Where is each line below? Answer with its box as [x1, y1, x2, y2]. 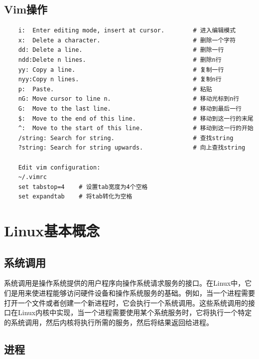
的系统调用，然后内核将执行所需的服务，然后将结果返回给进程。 [4, 317, 213, 327]
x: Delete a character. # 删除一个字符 [18, 36, 236, 44]
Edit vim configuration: [18, 164, 101, 171]
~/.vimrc [18, 174, 47, 181]
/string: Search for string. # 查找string [18, 134, 234, 142]
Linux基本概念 [4, 220, 100, 241]
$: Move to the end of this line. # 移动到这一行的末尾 [18, 115, 254, 122]
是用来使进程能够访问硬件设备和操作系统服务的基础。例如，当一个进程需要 [10, 288, 255, 298]
